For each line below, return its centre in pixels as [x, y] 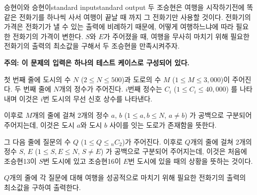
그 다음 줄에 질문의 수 [37, 141]
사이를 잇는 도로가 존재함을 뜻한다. [163, 124]
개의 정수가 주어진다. [91, 89]
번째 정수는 [145, 89]
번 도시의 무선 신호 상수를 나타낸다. [97, 98]
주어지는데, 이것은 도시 [39, 124]
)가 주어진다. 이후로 [152, 141]
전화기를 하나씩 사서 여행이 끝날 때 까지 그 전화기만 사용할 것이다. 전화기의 [135, 17]
